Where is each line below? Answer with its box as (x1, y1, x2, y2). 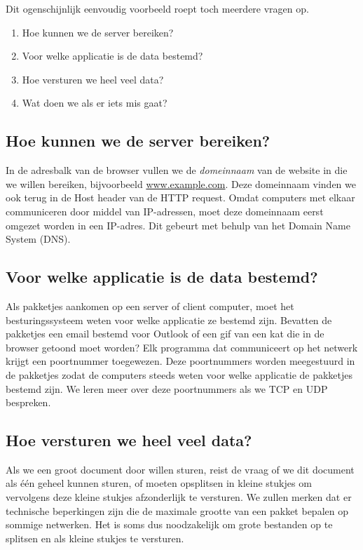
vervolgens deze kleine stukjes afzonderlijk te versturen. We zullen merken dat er (6, 490, 352, 504)
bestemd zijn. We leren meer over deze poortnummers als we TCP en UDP (6, 381, 328, 396)
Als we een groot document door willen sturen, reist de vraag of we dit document (6, 462, 355, 476)
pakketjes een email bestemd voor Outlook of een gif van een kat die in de (6, 326, 324, 341)
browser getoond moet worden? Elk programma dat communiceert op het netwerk (6, 340, 358, 354)
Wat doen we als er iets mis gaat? (22, 95, 167, 110)
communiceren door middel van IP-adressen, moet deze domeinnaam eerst (6, 203, 324, 218)
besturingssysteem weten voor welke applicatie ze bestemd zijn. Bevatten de (6, 312, 332, 327)
